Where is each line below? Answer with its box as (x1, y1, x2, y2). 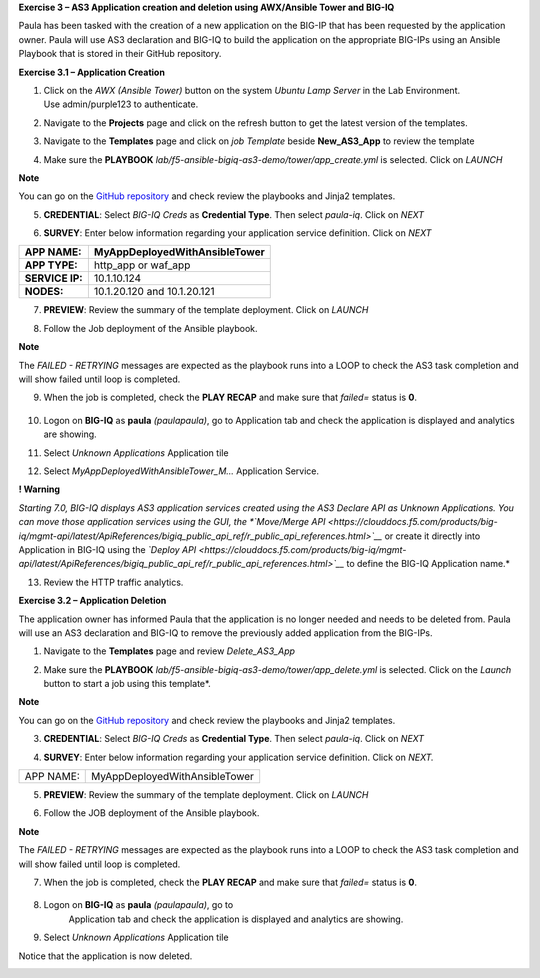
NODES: (24, 285, 64, 299)
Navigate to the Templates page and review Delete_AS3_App (43, 645, 295, 657)
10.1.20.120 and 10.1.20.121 (93, 285, 215, 299)
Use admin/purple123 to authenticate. (43, 98, 199, 110)
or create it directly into (384, 530, 481, 542)
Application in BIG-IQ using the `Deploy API (18, 543, 197, 555)
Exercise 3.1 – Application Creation (18, 66, 165, 78)
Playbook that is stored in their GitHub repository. (18, 48, 222, 60)
